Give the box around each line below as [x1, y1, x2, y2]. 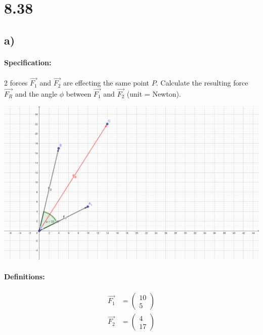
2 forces [4, 77, 28, 88]
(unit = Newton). [126, 88, 181, 99]
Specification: [4, 57, 52, 67]
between [66, 88, 92, 99]
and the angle [15, 88, 58, 99]
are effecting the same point [63, 77, 150, 88]
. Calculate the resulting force [156, 77, 248, 88]
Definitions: [4, 271, 45, 281]
